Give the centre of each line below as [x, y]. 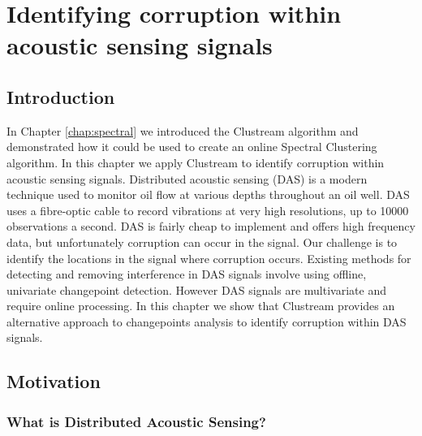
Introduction [61, 96]
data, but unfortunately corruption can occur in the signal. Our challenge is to [202, 242]
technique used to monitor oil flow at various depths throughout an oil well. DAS [208, 194]
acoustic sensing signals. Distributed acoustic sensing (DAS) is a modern [187, 178]
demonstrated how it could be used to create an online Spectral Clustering [192, 147]
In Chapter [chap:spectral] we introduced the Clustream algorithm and [183, 130]
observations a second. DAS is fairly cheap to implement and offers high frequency [211, 226]
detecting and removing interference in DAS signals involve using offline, [187, 274]
